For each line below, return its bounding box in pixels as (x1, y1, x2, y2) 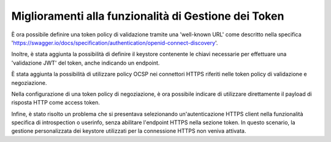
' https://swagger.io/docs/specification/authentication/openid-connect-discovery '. (11, 39, 218, 46)
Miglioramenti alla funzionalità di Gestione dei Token (11, 9, 284, 23)
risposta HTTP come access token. (11, 99, 101, 106)
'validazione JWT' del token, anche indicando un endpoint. (11, 59, 160, 66)
